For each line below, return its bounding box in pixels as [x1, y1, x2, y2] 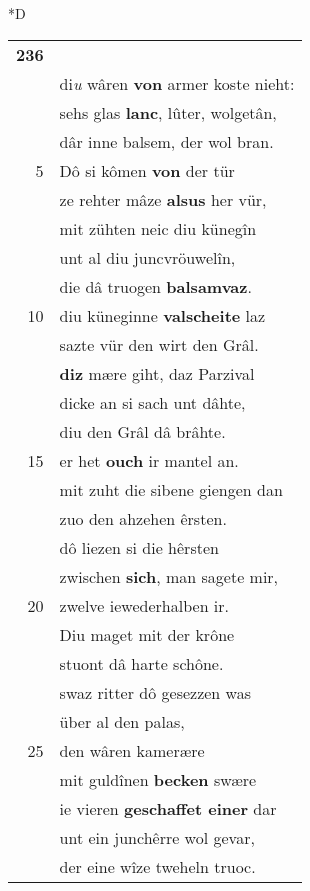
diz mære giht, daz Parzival [59, 361, 255, 385]
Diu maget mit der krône [59, 622, 235, 646]
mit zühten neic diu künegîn [59, 216, 257, 240]
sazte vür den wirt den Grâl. [59, 332, 259, 356]
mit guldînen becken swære [59, 767, 257, 791]
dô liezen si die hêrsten [59, 535, 219, 559]
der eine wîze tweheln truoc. [59, 854, 256, 878]
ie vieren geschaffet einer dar [59, 796, 277, 820]
